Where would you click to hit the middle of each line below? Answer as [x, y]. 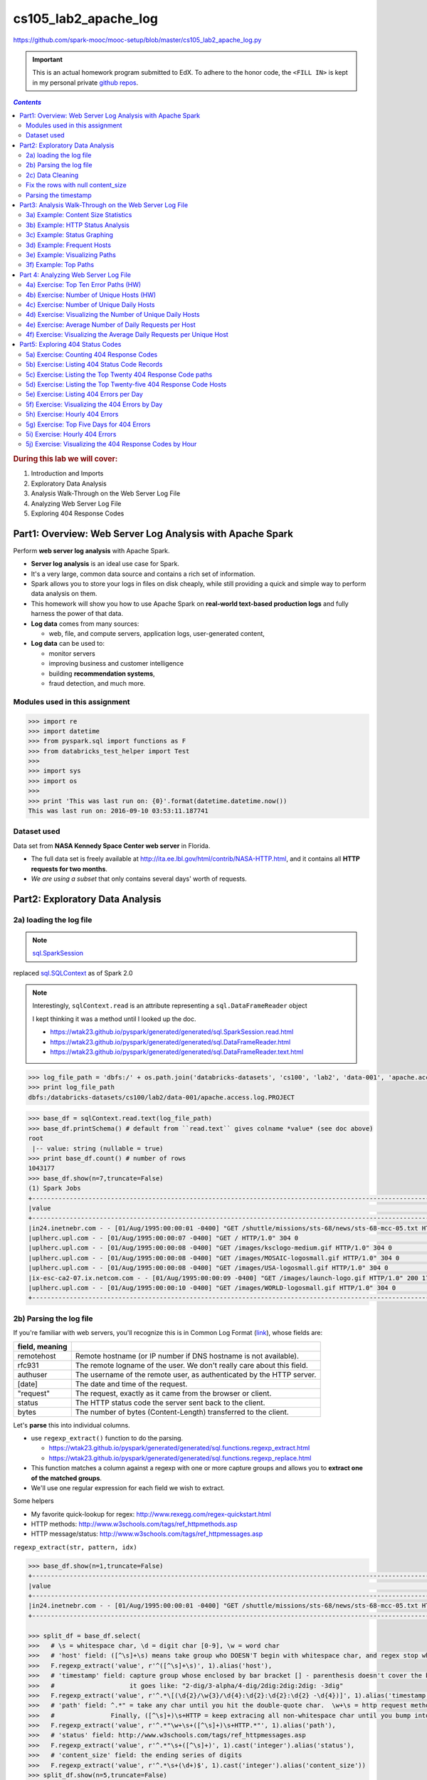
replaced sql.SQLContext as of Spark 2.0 [73, 973]
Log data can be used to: [68, 644]
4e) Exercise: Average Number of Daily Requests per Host [111, 325]
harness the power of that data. [77, 614]
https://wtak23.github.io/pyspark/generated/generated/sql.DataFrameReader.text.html [177, 1052]
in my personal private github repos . [85, 83]
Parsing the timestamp [59, 195]
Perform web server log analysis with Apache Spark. [91, 550]
